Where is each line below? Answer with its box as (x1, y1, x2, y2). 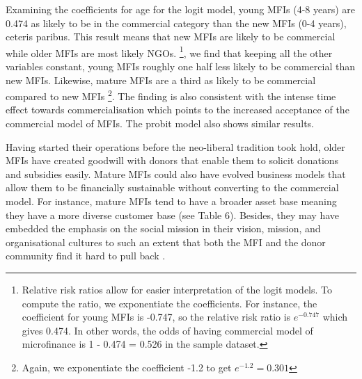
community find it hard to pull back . (6, 248, 166, 263)
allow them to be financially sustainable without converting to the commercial (6, 180, 339, 195)
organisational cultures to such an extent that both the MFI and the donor (6, 234, 326, 249)
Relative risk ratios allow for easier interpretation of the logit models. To (22, 282, 333, 296)
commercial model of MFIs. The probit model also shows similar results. (6, 116, 315, 131)
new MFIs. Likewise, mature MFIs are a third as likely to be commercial (6, 72, 316, 87)
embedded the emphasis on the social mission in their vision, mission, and (6, 221, 321, 236)
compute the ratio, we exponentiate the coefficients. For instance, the (22, 296, 317, 310)
